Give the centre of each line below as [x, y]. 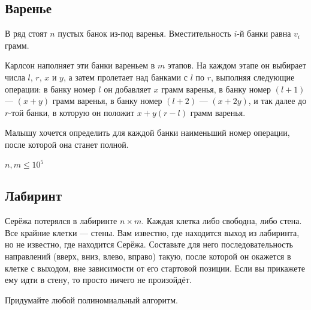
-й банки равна [264, 33]
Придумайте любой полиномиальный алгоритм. [91, 299]
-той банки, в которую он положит [72, 112]
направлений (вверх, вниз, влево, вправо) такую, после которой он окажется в [148, 256]
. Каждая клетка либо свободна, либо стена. [222, 221]
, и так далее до [277, 101]
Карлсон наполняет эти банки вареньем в [80, 65]
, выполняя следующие [253, 77]
